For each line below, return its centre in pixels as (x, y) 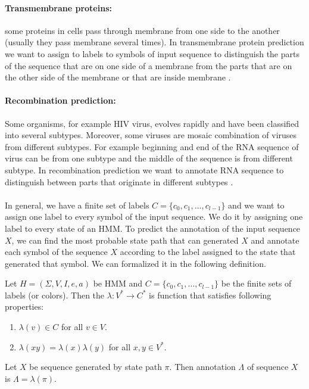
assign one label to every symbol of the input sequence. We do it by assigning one (154, 217)
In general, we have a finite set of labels (77, 205)
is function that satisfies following (210, 295)
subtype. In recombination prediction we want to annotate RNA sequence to (144, 169)
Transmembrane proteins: (58, 7)
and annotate (275, 240)
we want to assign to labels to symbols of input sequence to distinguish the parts (152, 53)
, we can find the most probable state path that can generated (125, 240)
